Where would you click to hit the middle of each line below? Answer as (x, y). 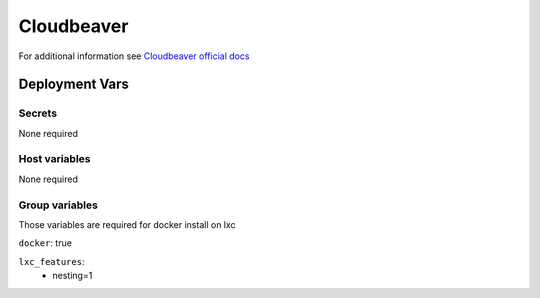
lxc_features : (51, 261)
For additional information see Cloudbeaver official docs (134, 56)
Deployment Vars (74, 84)
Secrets (38, 113)
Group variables (58, 205)
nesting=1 (72, 276)
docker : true (45, 243)
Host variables (54, 159)
